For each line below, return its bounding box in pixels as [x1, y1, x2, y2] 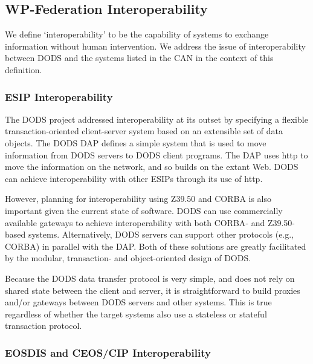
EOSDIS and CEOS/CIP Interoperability [5, 345, 211, 360]
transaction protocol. [5, 319, 82, 332]
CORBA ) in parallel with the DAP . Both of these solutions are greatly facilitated [5, 239, 306, 252]
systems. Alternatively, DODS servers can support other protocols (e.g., [28, 228, 294, 241]
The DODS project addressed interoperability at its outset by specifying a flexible [5, 112, 308, 125]
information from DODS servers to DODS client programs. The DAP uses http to [5, 148, 308, 161]
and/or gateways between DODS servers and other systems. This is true [5, 296, 272, 308]
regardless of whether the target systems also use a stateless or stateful [5, 307, 267, 320]
